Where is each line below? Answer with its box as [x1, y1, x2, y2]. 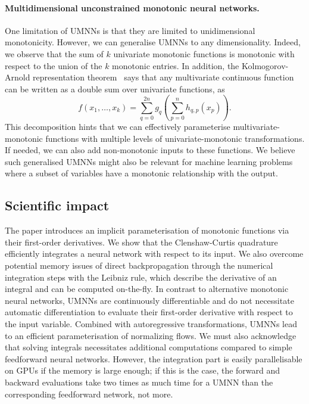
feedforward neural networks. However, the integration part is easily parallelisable [5, 352, 302, 365]
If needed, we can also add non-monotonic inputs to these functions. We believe [5, 144, 295, 156]
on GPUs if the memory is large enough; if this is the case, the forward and [5, 364, 280, 377]
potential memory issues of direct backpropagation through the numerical [5, 259, 273, 272]
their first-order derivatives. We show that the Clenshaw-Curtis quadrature [5, 235, 278, 248]
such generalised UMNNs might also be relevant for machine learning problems [5, 155, 293, 167]
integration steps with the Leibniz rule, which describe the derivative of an [5, 271, 277, 283]
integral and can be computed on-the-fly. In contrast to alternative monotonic [5, 282, 289, 295]
